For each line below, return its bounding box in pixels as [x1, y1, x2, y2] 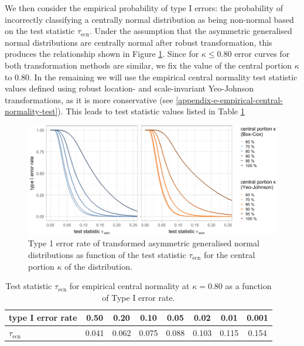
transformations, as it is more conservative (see [5, 93, 173, 106]
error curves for [234, 48, 290, 60]
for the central [204, 248, 255, 260]
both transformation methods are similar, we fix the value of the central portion [5, 59, 292, 71]
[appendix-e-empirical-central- [176, 93, 283, 106]
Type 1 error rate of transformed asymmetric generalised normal [28, 237, 259, 249]
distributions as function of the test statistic [28, 248, 186, 260]
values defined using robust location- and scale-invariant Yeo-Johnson [5, 82, 254, 94]
